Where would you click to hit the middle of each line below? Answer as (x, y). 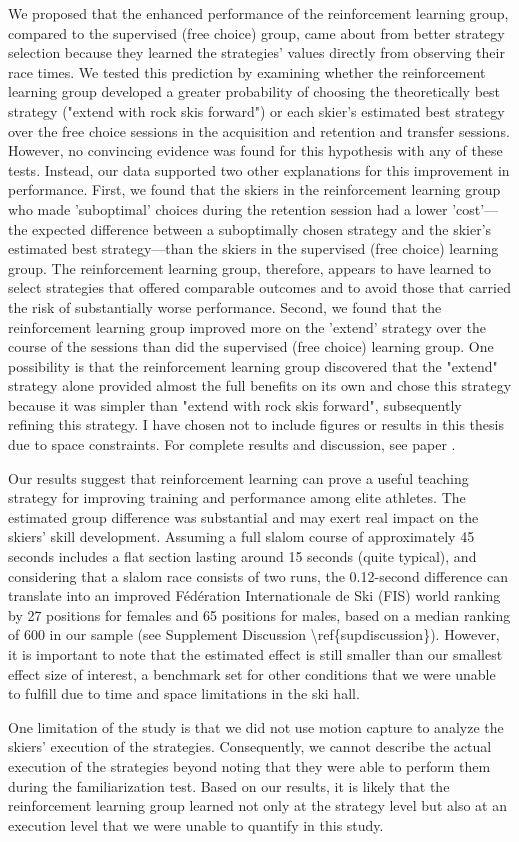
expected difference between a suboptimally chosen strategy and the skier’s (262, 228)
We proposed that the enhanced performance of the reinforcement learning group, (258, 13)
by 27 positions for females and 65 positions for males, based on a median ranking (259, 614)
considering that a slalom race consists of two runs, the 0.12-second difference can (258, 575)
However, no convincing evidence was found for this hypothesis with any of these (255, 150)
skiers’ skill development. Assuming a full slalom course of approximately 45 (241, 536)
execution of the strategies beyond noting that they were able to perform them (249, 765)
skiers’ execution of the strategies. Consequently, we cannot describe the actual (250, 746)
